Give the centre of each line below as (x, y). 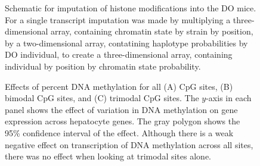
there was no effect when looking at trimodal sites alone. (108, 156)
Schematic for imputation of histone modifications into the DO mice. (131, 8)
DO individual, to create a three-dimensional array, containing (119, 54)
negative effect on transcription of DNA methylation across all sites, (129, 144)
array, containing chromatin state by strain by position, (152, 31)
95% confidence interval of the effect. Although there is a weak (119, 132)
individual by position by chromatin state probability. (103, 66)
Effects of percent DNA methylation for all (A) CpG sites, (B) (119, 86)
